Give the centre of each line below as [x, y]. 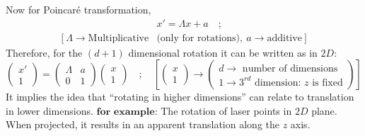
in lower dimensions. [50, 110]
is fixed [328, 83]
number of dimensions [290, 68]
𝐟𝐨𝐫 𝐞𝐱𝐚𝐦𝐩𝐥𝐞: [127, 112]
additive [284, 38]
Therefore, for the [44, 52]
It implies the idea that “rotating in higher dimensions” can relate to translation [180, 97]
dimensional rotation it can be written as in [223, 52]
